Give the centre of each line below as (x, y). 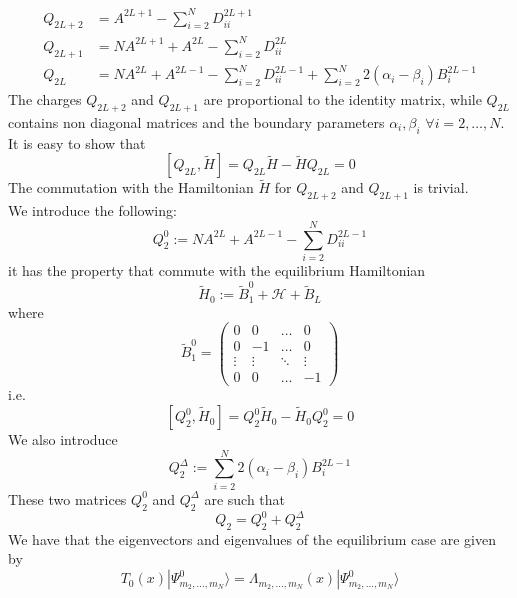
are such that (245, 498)
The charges (45, 98)
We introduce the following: (92, 210)
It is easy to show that (77, 142)
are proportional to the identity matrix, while (342, 98)
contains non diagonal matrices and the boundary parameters (196, 121)
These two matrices (67, 498)
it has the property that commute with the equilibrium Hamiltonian (217, 269)
